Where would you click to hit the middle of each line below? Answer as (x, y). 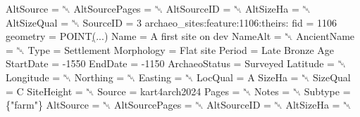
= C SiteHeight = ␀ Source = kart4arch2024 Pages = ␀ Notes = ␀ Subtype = (178, 91)
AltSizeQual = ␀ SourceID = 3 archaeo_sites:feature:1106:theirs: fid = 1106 (171, 22)
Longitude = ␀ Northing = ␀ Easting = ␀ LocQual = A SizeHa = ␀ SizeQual (178, 77)
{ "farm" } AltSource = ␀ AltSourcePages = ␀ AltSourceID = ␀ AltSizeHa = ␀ (179, 105)
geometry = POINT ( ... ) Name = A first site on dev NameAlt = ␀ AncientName (180, 36)
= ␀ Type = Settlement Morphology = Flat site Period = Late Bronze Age (170, 49)
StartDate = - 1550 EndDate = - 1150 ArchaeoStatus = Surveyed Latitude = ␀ (176, 63)
